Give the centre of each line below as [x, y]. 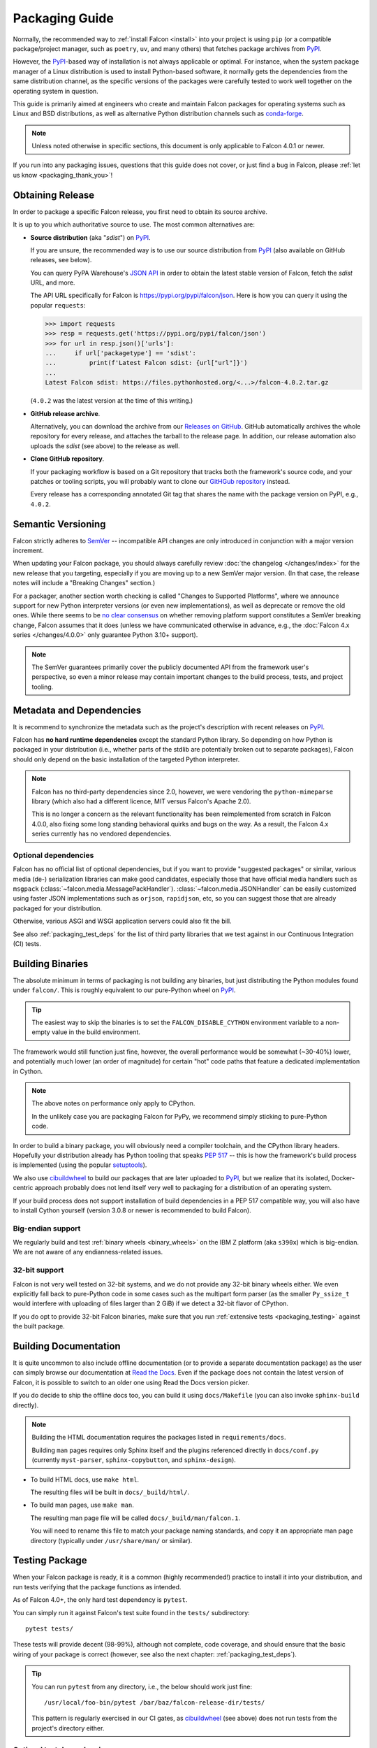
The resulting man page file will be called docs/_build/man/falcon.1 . [135, 1518]
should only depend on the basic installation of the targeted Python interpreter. [126, 759]
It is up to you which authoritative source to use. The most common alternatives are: [134, 224]
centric [23, 1188]
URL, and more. [53, 282]
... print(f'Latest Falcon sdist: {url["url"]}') [146, 363]
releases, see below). [61, 260]
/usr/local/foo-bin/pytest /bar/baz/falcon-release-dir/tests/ [155, 1702]
